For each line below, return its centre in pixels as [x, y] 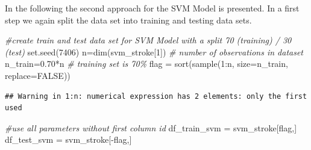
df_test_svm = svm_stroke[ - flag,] [68, 139]
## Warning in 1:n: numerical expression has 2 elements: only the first [156, 96]
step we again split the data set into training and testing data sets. [128, 20]
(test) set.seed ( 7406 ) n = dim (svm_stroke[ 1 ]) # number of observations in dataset [154, 52]
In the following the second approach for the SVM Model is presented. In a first [152, 8]
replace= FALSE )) [38, 75]
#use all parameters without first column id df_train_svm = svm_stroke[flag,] [151, 127]
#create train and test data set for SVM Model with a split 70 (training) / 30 [148, 40]
